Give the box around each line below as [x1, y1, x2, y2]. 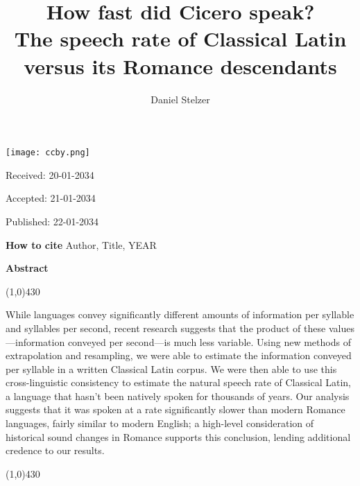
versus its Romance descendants [24, 51, 337, 80]
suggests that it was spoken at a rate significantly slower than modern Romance [6, 402, 345, 417]
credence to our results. [6, 443, 105, 458]
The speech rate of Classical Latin [14, 24, 347, 53]
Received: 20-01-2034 [6, 167, 94, 182]
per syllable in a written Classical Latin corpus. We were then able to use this [6, 361, 337, 376]
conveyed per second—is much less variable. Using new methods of [67, 334, 351, 349]
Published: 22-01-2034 [6, 214, 99, 228]
